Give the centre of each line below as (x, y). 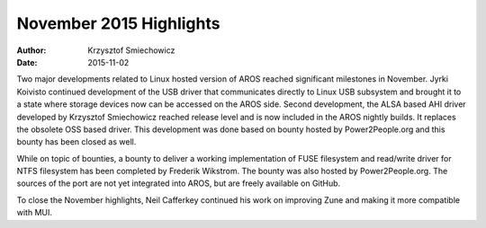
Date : (27, 62)
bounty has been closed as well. (76, 142)
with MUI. (35, 213)
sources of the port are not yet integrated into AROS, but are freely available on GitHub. (179, 183)
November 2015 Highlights (118, 23)
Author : (31, 50)
